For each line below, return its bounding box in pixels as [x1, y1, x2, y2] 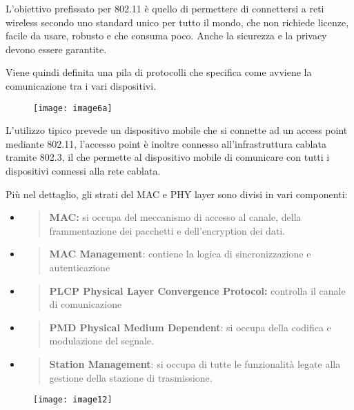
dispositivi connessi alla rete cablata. [6, 164, 161, 177]
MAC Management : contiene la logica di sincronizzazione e [49, 246, 311, 261]
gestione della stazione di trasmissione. [49, 370, 213, 384]
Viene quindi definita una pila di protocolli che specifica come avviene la [6, 65, 312, 79]
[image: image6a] [33, 103, 112, 113]
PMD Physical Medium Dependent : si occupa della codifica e [49, 320, 331, 334]
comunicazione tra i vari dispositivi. [6, 78, 157, 92]
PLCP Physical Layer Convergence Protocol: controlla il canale [49, 283, 346, 297]
